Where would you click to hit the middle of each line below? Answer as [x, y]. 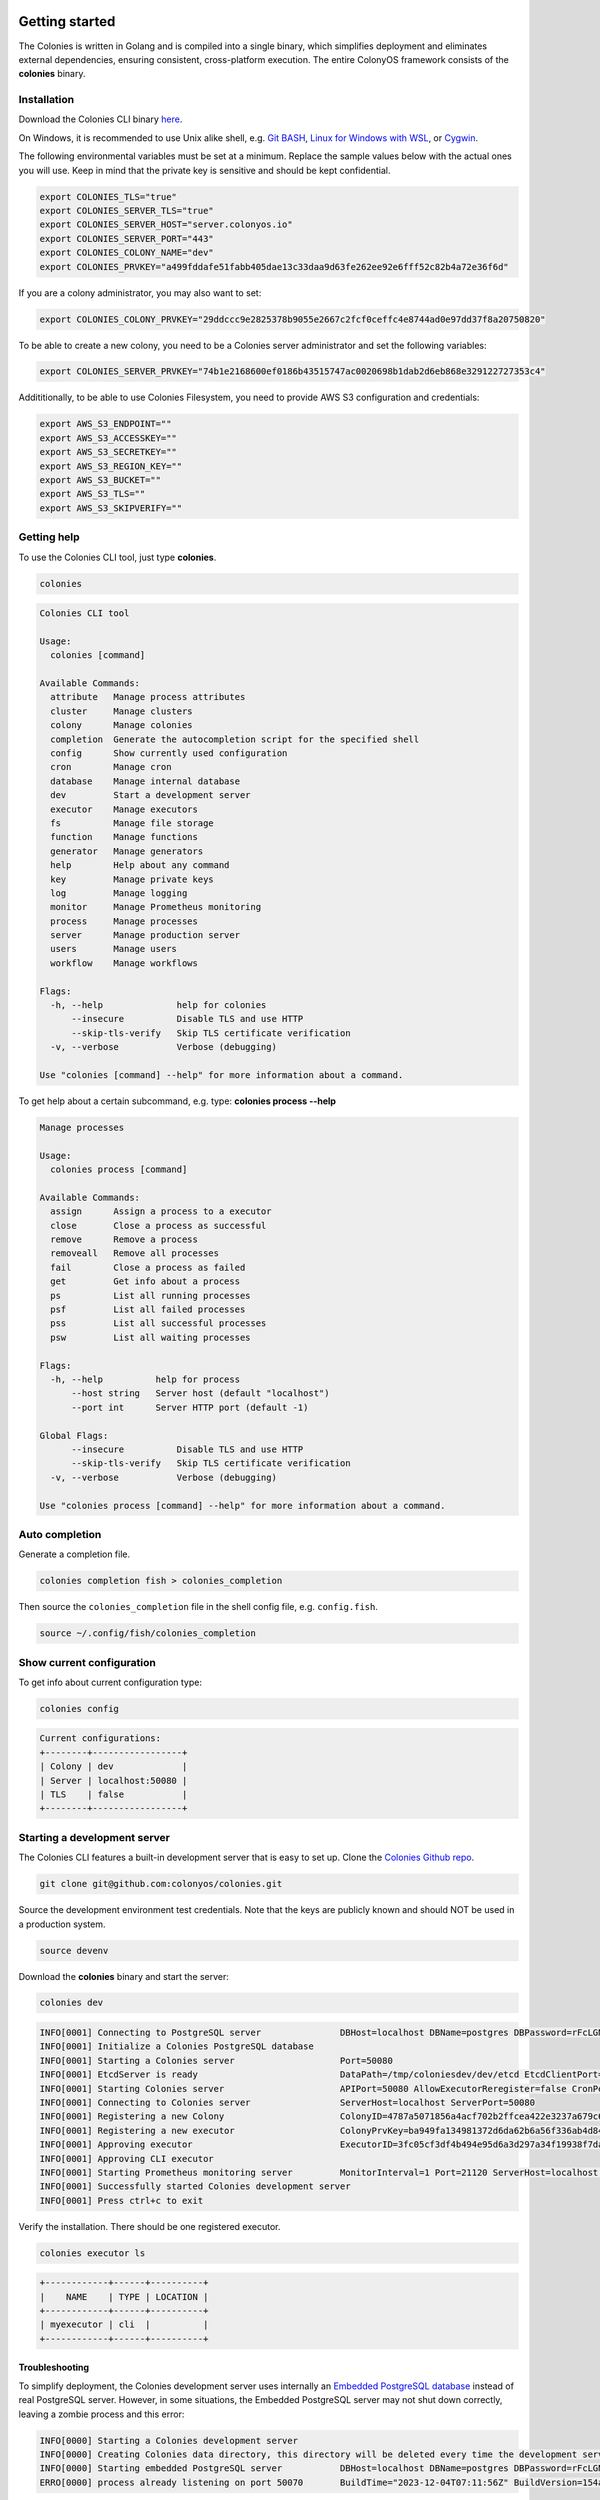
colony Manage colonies [122, 725]
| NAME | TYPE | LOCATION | [124, 2296]
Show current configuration [87, 1662]
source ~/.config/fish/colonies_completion [148, 1633]
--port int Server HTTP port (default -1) [190, 1407]
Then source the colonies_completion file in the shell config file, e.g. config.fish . [198, 1607]
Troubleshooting [54, 2367]
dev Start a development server [150, 795]
